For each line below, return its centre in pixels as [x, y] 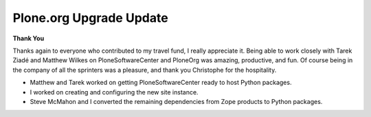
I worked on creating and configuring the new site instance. [114, 92]
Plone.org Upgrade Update [90, 18]
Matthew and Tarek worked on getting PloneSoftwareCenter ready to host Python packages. [161, 83]
